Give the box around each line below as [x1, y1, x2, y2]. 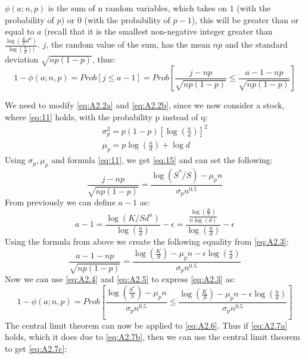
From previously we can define [5, 196, 116, 208]
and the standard [225, 38, 288, 51]
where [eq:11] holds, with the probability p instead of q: [5, 110, 208, 123]
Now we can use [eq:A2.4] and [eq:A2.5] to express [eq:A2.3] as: [5, 273, 235, 285]
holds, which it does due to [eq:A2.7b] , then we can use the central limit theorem [5, 330, 300, 343]
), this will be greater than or [191, 13, 299, 26]
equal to [5, 25, 35, 38]
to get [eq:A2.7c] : [5, 342, 67, 354]
